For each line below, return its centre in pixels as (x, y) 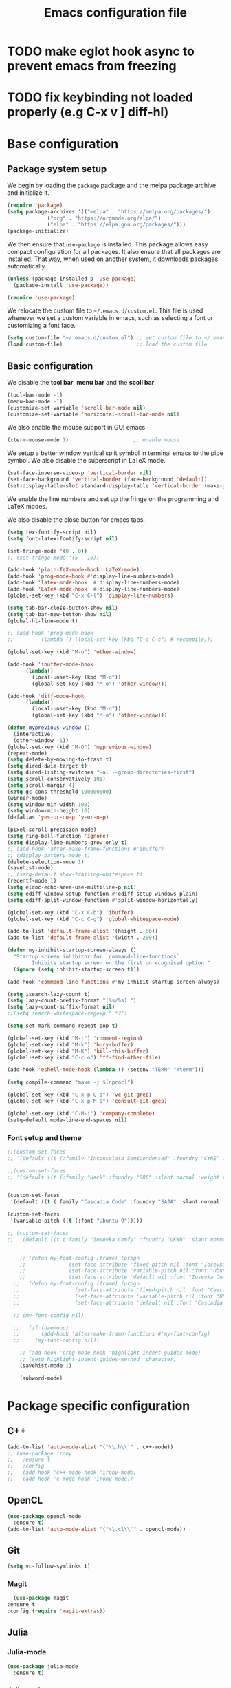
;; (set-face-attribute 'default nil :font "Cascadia (118, 1302)
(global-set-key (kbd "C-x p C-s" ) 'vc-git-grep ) (80, 1095)
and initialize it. (28, 193)
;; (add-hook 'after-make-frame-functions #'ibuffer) (86, 849)
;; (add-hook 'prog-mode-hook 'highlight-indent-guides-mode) (110, 1353)
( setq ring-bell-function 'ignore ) (58, 836)
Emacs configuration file (115, 13)
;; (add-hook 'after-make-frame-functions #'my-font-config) (112, 1334)
